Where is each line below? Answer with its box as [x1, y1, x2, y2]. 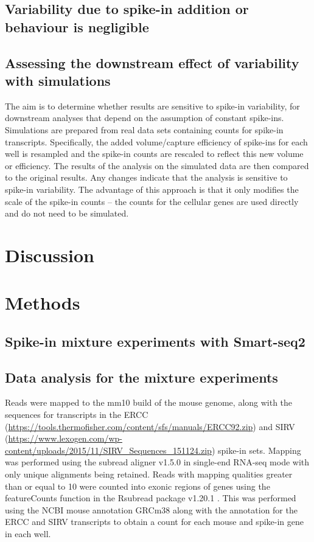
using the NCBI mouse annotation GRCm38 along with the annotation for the [5, 503, 298, 516]
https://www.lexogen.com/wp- [8, 432, 122, 445]
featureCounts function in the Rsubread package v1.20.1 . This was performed [5, 492, 296, 504]
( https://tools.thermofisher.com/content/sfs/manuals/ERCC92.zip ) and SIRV [5, 420, 295, 433]
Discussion [5, 242, 94, 267]
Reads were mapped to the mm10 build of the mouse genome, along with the [5, 396, 293, 409]
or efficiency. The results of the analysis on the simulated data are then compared [5, 159, 309, 172]
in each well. [5, 527, 51, 540]
